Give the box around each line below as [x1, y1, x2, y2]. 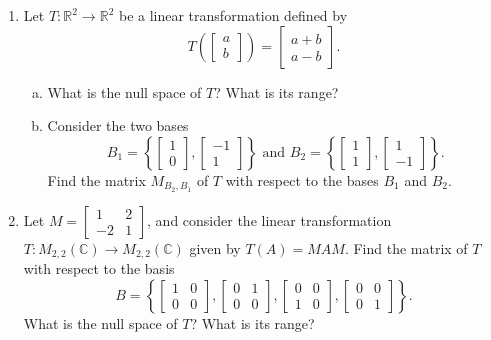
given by [189, 237, 241, 258]
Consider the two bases [47, 115, 189, 136]
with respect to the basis [23, 258, 175, 279]
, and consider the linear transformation [147, 209, 392, 230]
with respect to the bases [225, 169, 379, 190]
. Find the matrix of [344, 237, 468, 258]
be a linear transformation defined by [118, 5, 348, 25]
